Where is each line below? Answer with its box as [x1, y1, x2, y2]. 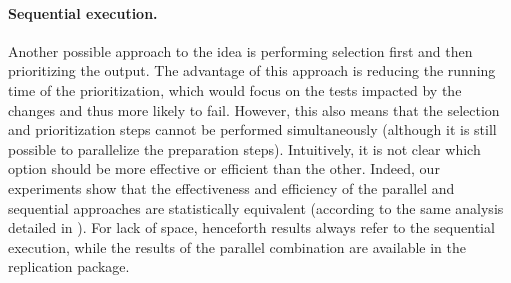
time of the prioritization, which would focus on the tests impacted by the [8, 79, 462, 100]
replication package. [8, 256, 130, 277]
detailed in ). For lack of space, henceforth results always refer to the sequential [8, 217, 495, 238]
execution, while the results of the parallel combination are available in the [8, 236, 466, 257]
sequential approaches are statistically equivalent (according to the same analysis [8, 197, 504, 218]
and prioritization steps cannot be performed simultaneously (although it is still [8, 119, 497, 140]
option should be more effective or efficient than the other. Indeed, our [8, 158, 440, 179]
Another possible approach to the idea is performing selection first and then [8, 40, 473, 61]
